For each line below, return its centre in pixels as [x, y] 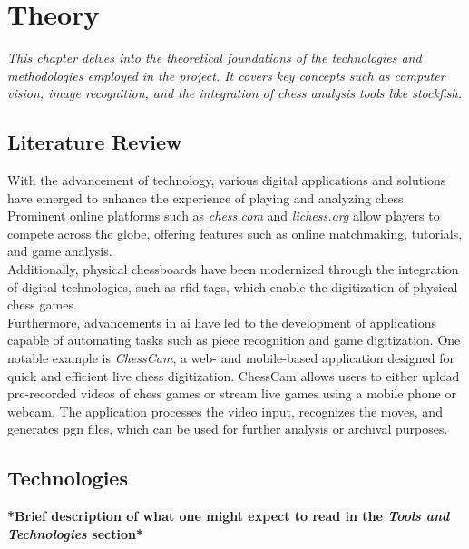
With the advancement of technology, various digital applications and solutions [227, 180]
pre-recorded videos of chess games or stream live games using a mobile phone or [232, 393]
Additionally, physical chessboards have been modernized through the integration [233, 269]
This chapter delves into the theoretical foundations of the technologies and [215, 58]
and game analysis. [60, 251]
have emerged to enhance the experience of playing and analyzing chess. [207, 197]
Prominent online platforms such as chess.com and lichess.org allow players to [224, 216]
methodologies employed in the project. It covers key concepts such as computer [226, 75]
